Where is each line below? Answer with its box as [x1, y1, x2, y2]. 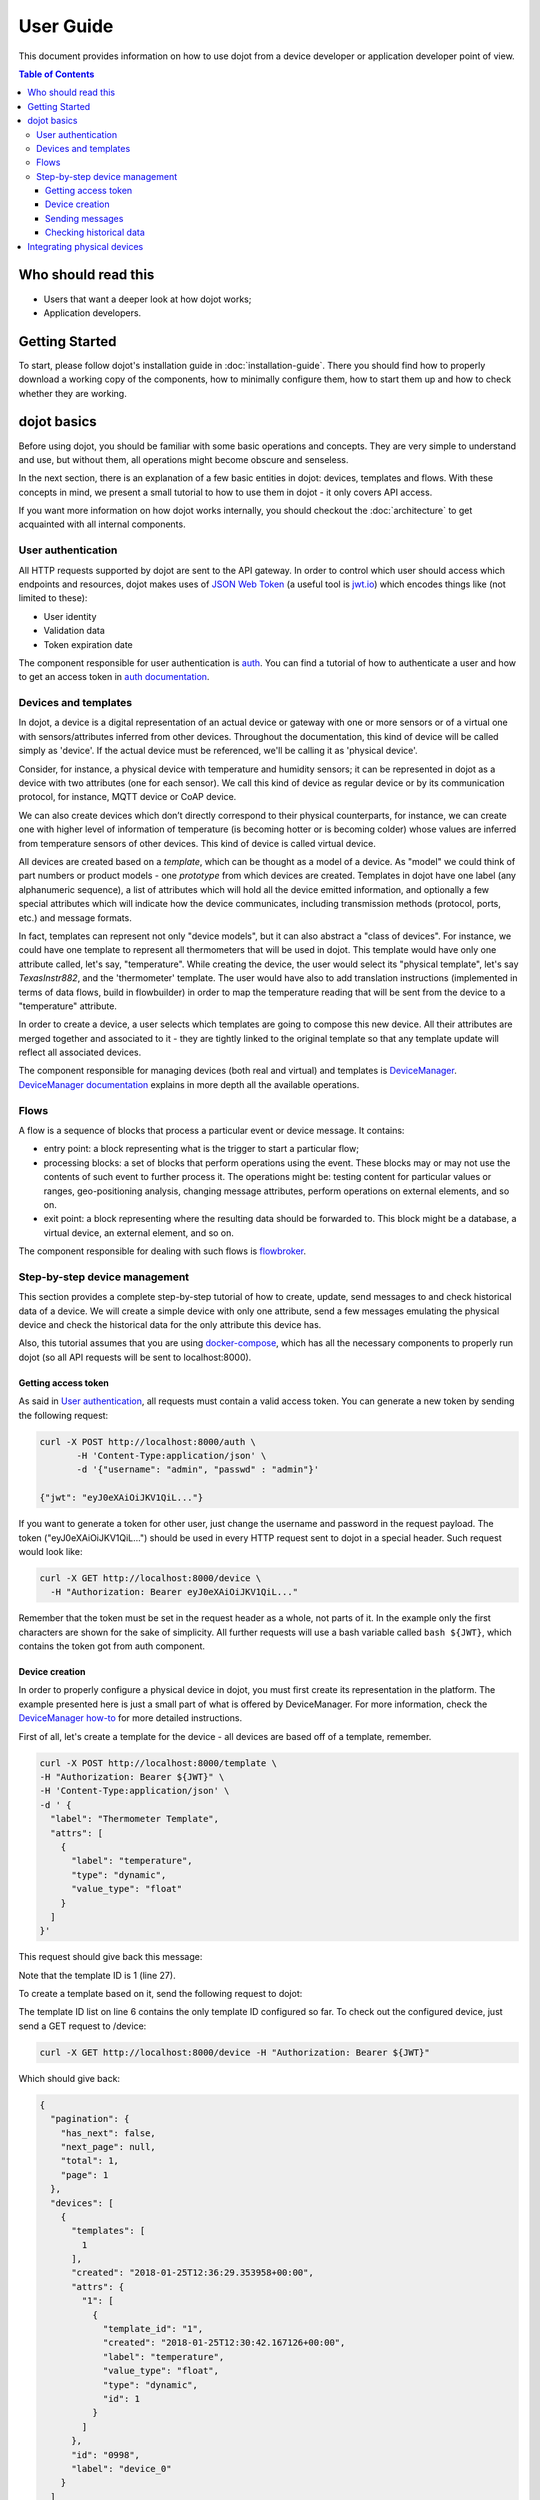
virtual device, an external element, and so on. [43, 1226, 235, 1239]
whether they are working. [18, 387, 127, 399]
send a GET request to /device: [18, 2020, 147, 2032]
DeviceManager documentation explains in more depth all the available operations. [18, 1078, 360, 1090]
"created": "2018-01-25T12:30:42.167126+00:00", [102, 2337, 346, 2349]
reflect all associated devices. [18, 1046, 142, 1059]
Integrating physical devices [27, 240, 144, 252]
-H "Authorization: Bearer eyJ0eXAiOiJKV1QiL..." [50, 1586, 299, 1598]
